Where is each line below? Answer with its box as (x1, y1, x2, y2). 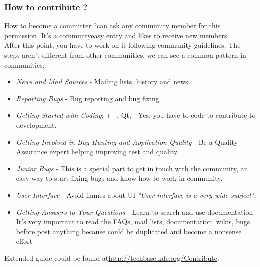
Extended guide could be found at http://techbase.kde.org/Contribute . (4, 252, 219, 263)
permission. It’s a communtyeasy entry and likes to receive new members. (4, 30, 229, 40)
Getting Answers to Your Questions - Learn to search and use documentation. (16, 206, 255, 217)
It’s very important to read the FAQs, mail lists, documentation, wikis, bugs (16, 216, 250, 227)
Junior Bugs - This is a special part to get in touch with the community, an (16, 163, 248, 173)
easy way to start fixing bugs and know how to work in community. (16, 173, 223, 183)
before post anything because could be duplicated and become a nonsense (16, 226, 242, 236)
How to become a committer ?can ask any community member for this (4, 20, 221, 31)
